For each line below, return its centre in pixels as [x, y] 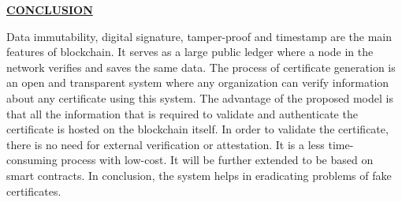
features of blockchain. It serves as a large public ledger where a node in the [190, 52]
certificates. [34, 191]
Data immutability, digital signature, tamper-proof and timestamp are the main [199, 36]
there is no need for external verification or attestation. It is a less [166, 144]
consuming [32, 160]
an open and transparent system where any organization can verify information [198, 82]
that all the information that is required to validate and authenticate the [182, 113]
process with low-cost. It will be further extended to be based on [217, 160]
